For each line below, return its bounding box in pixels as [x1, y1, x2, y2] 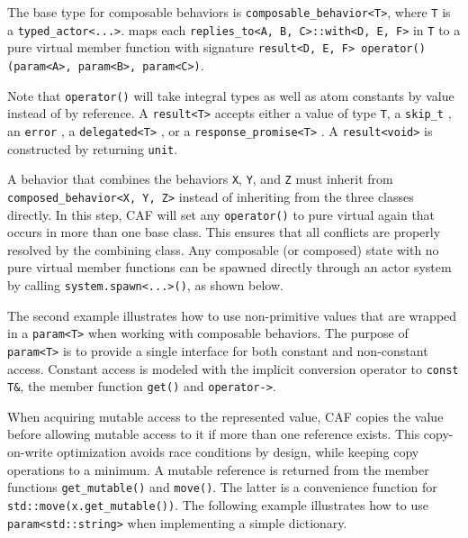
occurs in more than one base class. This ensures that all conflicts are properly [7, 223, 441, 242]
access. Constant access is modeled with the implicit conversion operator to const [7, 359, 459, 378]
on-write [7, 442, 53, 461]
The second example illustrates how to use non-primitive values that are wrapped [7, 305, 457, 324]
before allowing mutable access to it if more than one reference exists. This [7, 424, 420, 443]
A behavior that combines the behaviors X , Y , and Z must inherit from [7, 169, 393, 188]
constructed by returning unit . [7, 139, 178, 158]
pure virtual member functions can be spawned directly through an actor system [7, 258, 452, 277]
